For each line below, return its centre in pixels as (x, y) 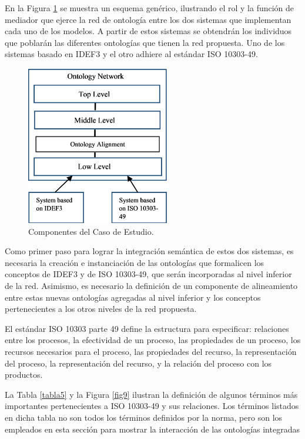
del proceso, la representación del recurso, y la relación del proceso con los (138, 363)
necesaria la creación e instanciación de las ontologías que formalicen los (135, 262)
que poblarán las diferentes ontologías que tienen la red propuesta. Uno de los (145, 42)
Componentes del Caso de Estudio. (91, 231)
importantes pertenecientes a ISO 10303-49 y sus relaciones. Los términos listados (152, 406)
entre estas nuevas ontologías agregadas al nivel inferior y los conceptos (133, 297)
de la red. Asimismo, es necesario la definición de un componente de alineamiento (151, 286)
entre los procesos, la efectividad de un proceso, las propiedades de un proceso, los (153, 340)
